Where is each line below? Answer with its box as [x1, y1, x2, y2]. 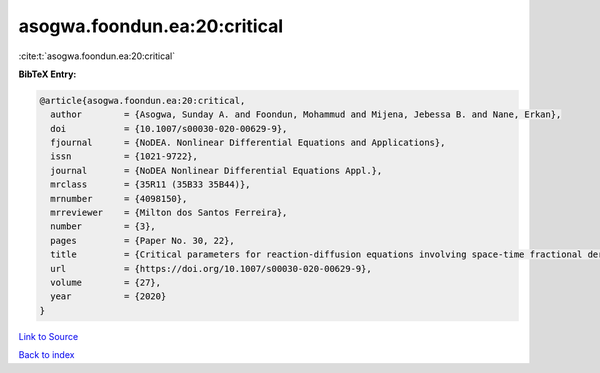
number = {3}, [50, 221, 157, 232]
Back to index [18, 349, 75, 361]
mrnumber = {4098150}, [50, 193, 188, 204]
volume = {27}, [50, 277, 162, 288]
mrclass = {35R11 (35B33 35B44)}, [50, 179, 251, 190]
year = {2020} [50, 291, 167, 302]
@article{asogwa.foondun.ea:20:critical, [39, 95, 246, 106]
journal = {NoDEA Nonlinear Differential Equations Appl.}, [50, 165, 383, 176]
